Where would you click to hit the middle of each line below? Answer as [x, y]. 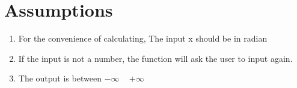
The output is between [60, 78]
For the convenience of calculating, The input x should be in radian [143, 38]
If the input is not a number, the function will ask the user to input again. [155, 58]
